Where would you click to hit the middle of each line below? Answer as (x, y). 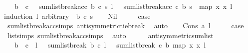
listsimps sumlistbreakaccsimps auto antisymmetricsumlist (110, 35)
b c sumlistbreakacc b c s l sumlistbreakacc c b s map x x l (123, 6)
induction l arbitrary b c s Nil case (77, 16)
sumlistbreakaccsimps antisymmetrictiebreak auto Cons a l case (125, 26)
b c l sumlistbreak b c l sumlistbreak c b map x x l (110, 45)
